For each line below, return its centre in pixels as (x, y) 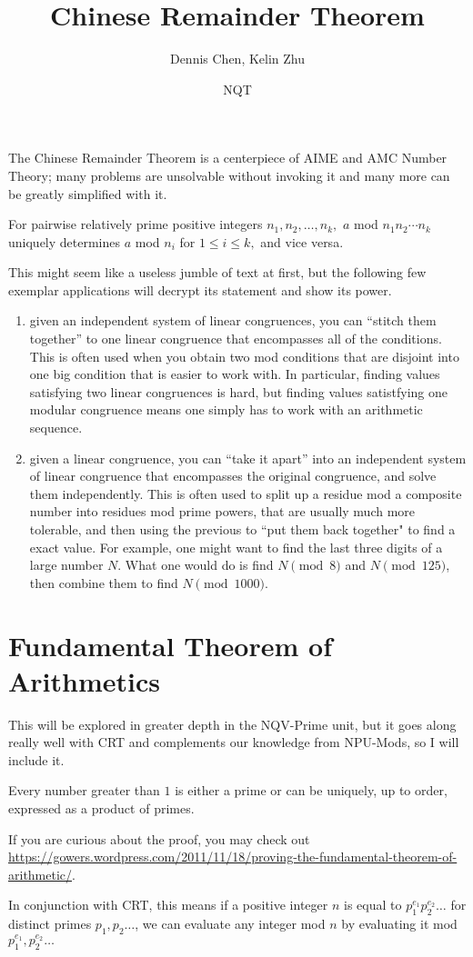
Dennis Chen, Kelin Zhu (237, 59)
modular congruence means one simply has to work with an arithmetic (226, 409)
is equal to (372, 905)
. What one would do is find (196, 565)
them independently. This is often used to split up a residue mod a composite (246, 493)
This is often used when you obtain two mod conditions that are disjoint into (244, 356)
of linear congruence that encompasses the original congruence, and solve (233, 476)
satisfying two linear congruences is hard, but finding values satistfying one (238, 391)
